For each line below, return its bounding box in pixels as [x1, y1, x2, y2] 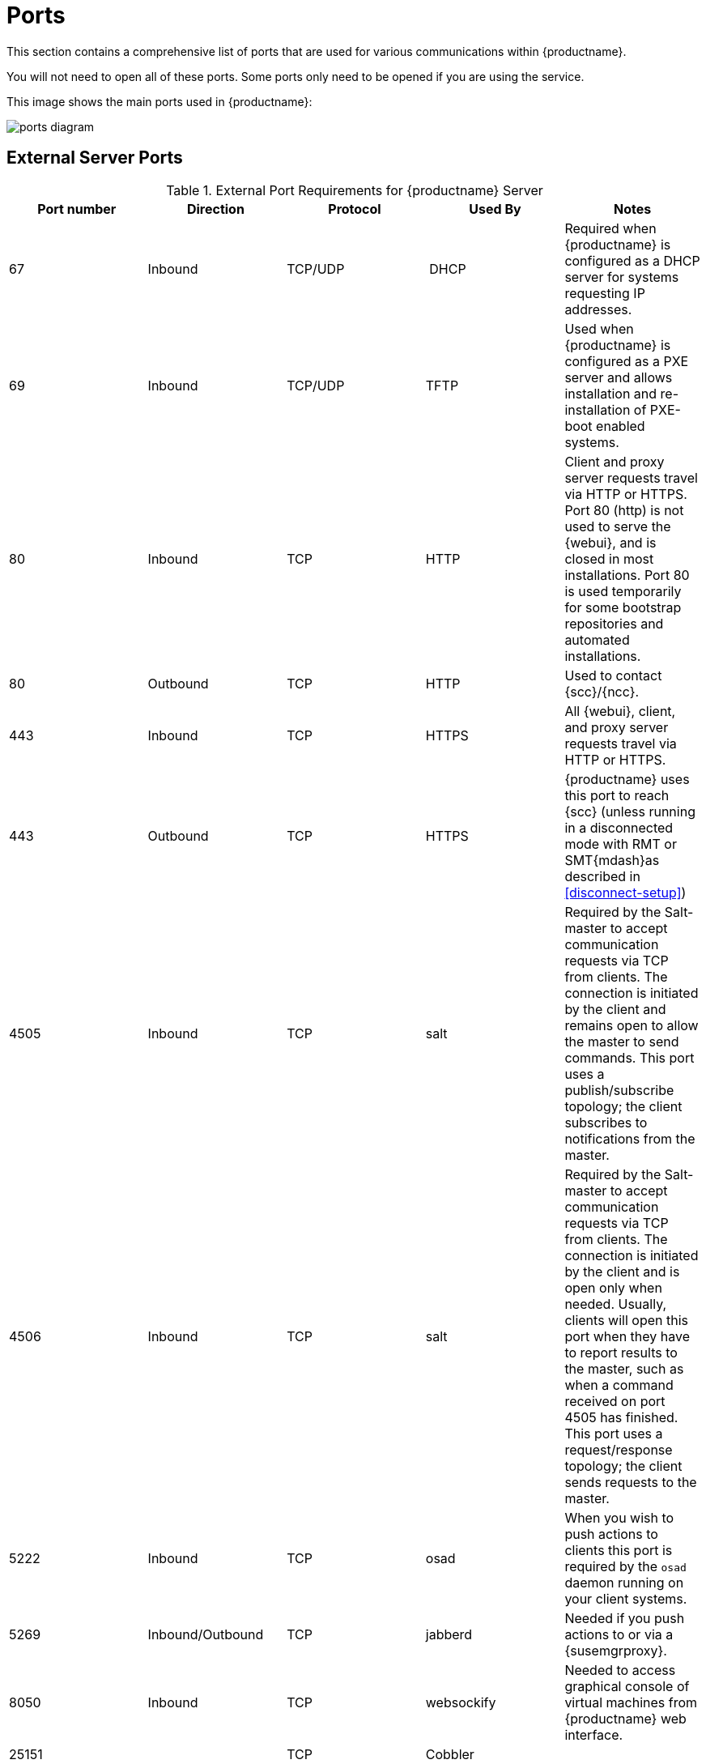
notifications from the [564, 1130, 695, 1147]
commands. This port [564, 1049, 695, 1066]
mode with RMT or [564, 835, 677, 852]
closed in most [564, 550, 654, 567]
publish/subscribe [564, 1081, 674, 1098]
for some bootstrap [564, 599, 682, 616]
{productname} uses [564, 770, 690, 787]
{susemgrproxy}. [564, 1642, 667, 1659]
